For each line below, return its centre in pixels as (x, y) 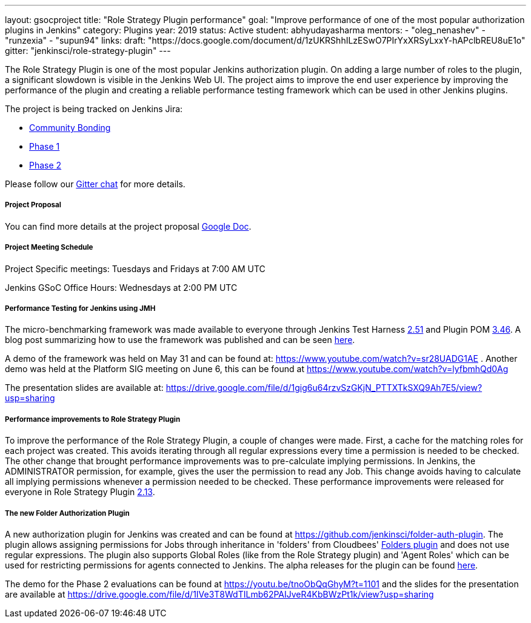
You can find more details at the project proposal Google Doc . (128, 226)
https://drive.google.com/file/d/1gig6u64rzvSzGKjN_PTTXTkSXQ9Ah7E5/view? (324, 388)
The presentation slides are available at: (84, 388)
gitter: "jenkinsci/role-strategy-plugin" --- (88, 51)
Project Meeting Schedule (49, 248)
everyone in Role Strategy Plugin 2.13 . (80, 492)
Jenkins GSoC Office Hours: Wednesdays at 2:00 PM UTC (121, 287)
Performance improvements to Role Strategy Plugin (93, 419)
